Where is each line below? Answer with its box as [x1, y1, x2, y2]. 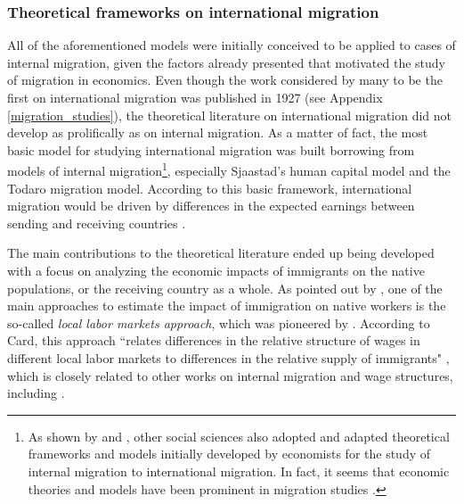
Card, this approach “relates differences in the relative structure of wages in [7, 331, 420, 350]
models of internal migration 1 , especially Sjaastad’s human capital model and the [7, 159, 451, 180]
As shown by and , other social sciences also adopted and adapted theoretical [28, 426, 450, 445]
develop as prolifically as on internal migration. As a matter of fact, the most [7, 123, 428, 142]
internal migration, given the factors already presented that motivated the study [7, 53, 446, 71]
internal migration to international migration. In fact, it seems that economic [28, 461, 450, 480]
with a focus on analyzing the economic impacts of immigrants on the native [7, 261, 425, 279]
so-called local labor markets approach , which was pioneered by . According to [7, 313, 430, 332]
